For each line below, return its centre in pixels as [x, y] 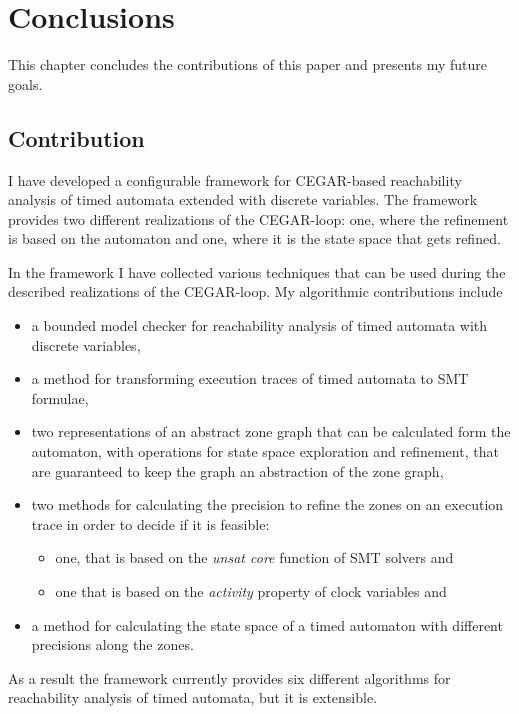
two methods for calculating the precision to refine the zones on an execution [267, 504]
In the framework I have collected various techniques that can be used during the [257, 271]
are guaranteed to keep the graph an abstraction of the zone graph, [237, 470]
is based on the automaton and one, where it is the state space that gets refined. [254, 238]
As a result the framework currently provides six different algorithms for [229, 677]
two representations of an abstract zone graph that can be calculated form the [271, 431]
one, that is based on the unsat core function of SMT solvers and [254, 557]
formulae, [60, 397]
